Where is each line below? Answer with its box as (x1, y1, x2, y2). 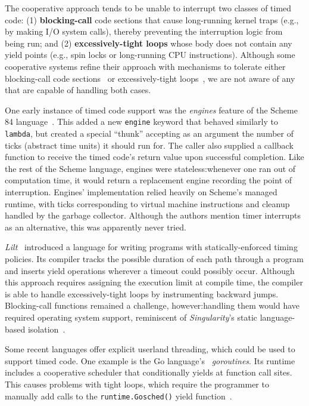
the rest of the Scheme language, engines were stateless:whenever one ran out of (5, 162, 296, 174)
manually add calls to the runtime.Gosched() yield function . (5, 389, 232, 402)
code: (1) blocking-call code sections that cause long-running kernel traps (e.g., (5, 13, 299, 26)
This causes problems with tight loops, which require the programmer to (5, 377, 269, 390)
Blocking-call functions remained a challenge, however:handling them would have (5, 299, 300, 312)
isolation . (27, 322, 65, 335)
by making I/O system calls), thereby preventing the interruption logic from (5, 25, 283, 38)
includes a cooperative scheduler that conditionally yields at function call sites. (5, 366, 292, 379)
